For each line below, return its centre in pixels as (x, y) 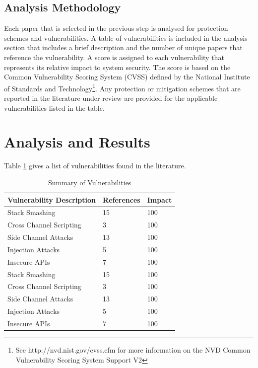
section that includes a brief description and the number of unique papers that (123, 47)
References (122, 199)
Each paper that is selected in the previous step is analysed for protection (116, 28)
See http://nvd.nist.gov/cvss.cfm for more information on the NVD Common (133, 350)
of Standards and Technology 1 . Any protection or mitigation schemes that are (122, 87)
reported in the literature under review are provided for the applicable (111, 98)
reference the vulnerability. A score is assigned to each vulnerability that (114, 57)
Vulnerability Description (52, 199)
